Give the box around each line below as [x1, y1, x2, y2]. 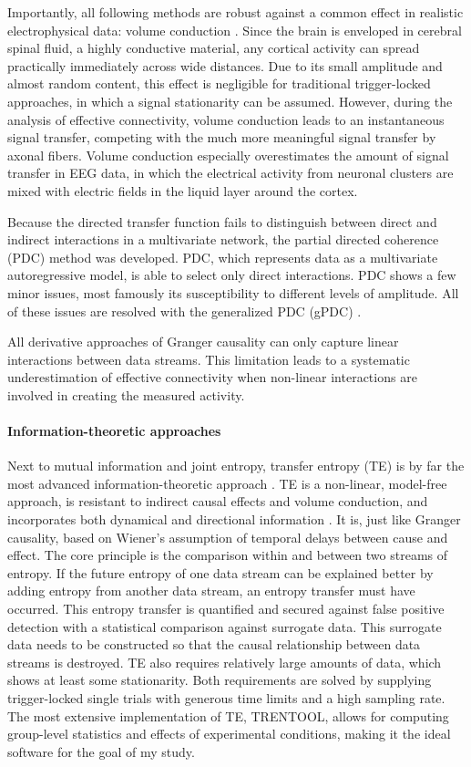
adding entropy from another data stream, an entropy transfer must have [7, 581, 415, 600]
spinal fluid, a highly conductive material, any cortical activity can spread [7, 38, 420, 57]
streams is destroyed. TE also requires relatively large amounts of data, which [7, 652, 442, 671]
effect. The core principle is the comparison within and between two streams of [7, 545, 448, 565]
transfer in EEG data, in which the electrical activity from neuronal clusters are [7, 163, 454, 182]
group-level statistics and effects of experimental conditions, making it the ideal [7, 724, 451, 743]
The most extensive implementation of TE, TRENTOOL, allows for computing [7, 706, 449, 725]
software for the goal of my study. [7, 741, 195, 761]
